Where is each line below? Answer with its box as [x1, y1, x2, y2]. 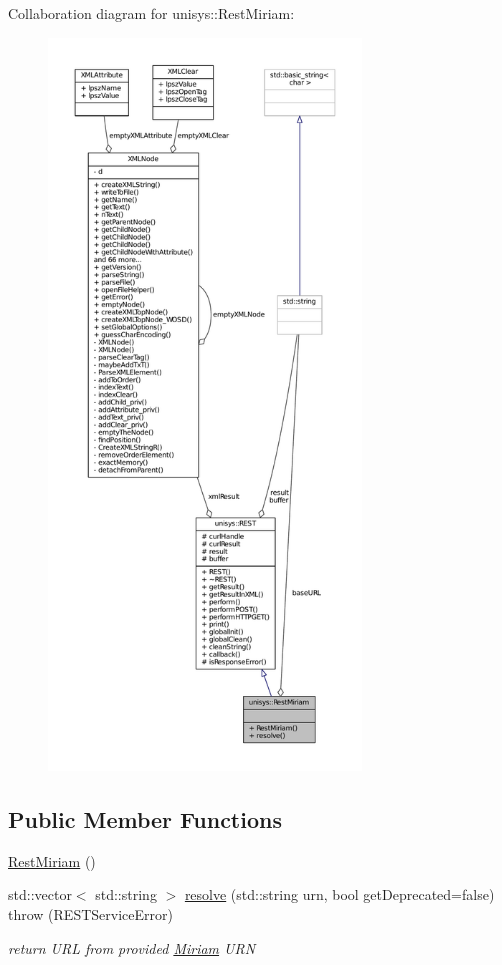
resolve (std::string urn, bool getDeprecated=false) [184, 884, 495, 905]
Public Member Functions [8, 803, 282, 834]
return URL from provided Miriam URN [8, 937, 256, 958]
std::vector [8, 884, 72, 905]
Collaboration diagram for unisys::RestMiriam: [8, 3, 295, 23]
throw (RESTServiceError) [8, 903, 173, 924]
